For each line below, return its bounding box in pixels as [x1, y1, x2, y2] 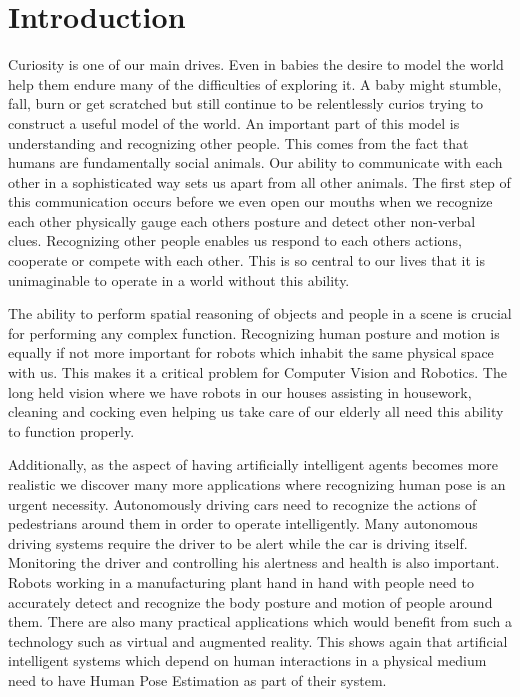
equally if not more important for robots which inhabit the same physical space [8, 342, 494, 363]
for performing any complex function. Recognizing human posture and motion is [8, 322, 500, 343]
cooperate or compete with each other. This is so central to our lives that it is [8, 250, 485, 271]
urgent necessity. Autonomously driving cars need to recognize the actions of [8, 493, 477, 514]
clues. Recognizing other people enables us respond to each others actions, [8, 230, 462, 251]
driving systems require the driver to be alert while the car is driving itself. [8, 532, 468, 553]
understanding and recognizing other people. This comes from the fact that [8, 132, 469, 153]
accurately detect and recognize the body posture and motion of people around [8, 591, 493, 612]
